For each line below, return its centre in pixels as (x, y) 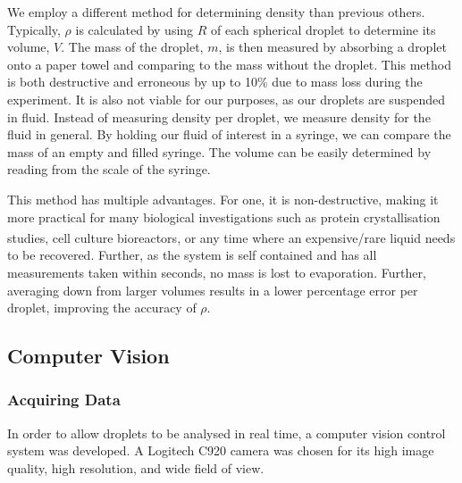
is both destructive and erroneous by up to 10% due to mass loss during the (215, 82)
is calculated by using (134, 29)
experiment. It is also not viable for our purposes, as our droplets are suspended (227, 99)
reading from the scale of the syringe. (109, 169)
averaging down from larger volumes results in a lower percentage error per (213, 290)
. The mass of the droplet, (132, 47)
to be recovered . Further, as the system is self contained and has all (192, 255)
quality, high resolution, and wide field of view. (136, 467)
